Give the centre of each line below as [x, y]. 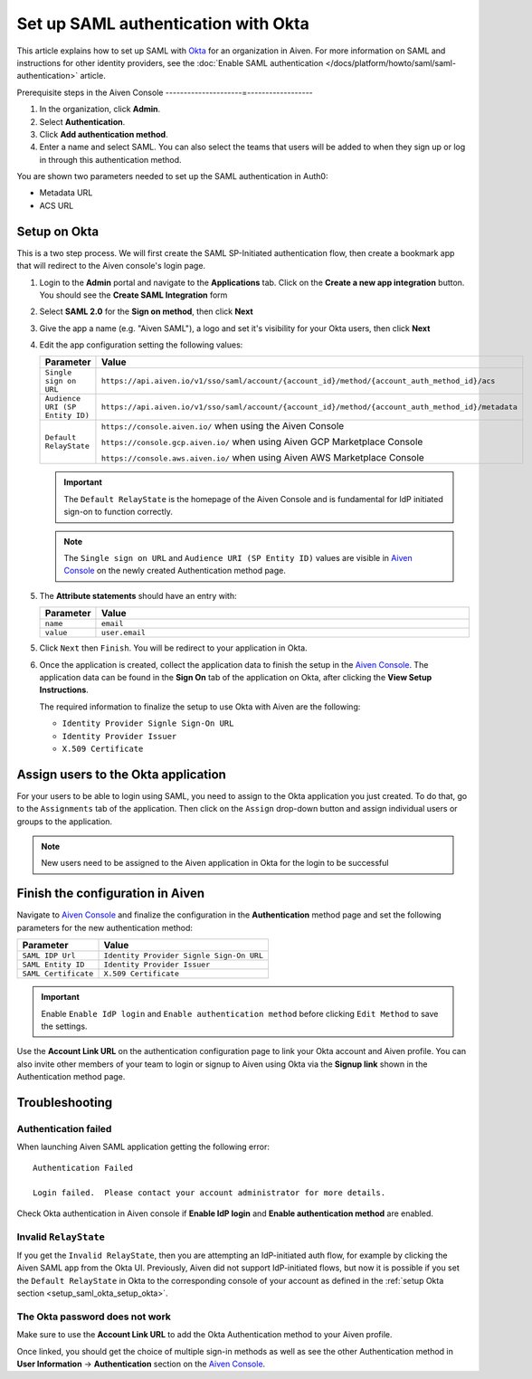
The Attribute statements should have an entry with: [138, 595]
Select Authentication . [82, 121]
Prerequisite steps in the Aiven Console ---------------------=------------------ [165, 92]
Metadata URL [66, 193]
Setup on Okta [58, 231]
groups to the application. [65, 821]
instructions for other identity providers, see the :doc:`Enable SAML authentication [170, 62]
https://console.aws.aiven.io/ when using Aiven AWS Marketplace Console [262, 458]
